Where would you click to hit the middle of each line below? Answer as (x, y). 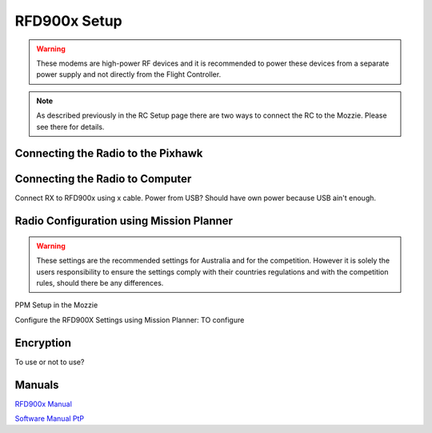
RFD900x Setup (69, 21)
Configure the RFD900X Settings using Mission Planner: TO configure (130, 319)
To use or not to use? (50, 362)
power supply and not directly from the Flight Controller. (129, 74)
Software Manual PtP (50, 418)
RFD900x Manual (43, 403)
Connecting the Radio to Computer (103, 179)
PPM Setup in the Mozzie (56, 305)
